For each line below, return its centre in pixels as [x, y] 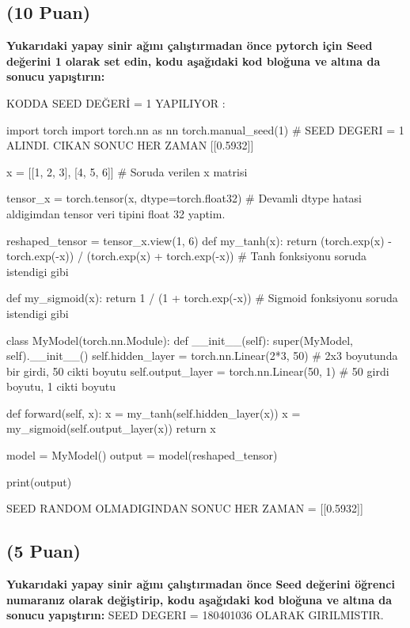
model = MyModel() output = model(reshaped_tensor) [142, 455]
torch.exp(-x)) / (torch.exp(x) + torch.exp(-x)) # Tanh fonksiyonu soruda [186, 256]
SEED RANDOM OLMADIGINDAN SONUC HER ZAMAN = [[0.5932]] [185, 508]
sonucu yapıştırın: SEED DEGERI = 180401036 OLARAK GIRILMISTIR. [195, 615]
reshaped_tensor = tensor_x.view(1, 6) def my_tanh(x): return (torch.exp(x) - [199, 240]
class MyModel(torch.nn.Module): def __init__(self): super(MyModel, [180, 340]
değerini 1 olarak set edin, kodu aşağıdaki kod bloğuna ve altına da [194, 61]
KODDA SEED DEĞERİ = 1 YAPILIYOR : [116, 102]
